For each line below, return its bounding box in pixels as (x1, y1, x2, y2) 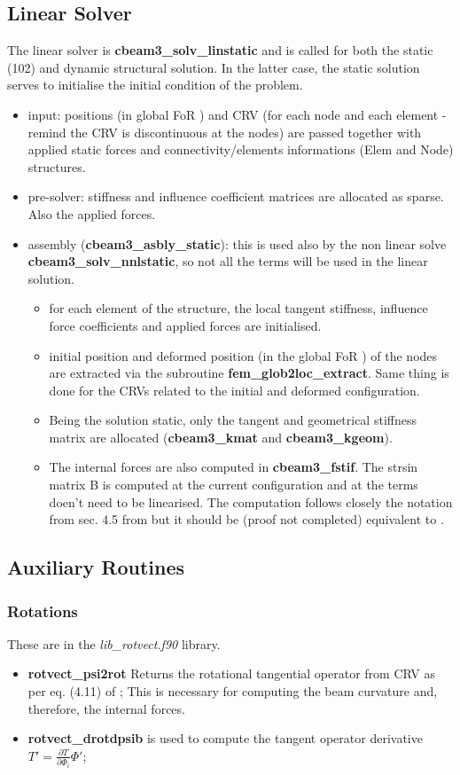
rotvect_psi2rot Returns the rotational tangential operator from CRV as (27, 664, 435, 683)
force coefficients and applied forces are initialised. (49, 316, 322, 334)
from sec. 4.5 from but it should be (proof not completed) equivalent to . (49, 510, 444, 528)
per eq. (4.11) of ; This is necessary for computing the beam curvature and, (27, 682, 438, 701)
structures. (27, 157, 86, 176)
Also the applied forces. (27, 204, 156, 223)
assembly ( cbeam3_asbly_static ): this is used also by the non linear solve (27, 234, 447, 253)
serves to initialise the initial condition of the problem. (7, 75, 303, 94)
